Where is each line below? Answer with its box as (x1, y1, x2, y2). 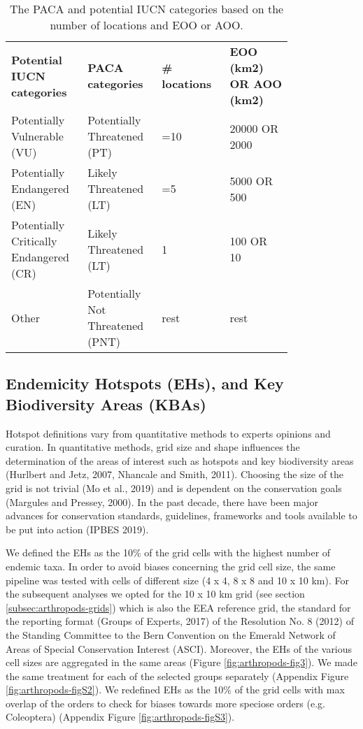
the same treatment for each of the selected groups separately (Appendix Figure (6, 668, 349, 683)
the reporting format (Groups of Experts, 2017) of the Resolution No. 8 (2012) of (6, 614, 354, 628)
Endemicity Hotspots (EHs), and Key (6, 373, 284, 394)
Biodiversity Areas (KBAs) (6, 393, 206, 414)
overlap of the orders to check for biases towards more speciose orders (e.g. (6, 695, 325, 710)
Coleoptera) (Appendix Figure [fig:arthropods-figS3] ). (6, 709, 235, 724)
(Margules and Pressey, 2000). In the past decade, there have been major (6, 494, 319, 509)
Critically (11, 233, 57, 249)
